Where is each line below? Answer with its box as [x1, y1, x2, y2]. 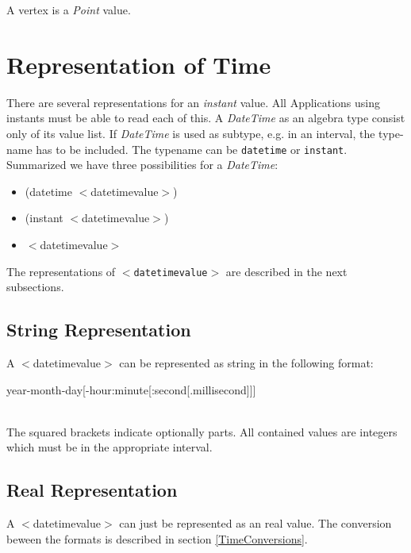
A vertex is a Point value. [6, 2, 131, 17]
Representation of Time [6, 48, 271, 80]
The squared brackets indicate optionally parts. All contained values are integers [6, 423, 398, 440]
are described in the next [225, 263, 348, 279]
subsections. [6, 278, 64, 295]
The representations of [6, 263, 116, 279]
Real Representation [6, 478, 178, 502]
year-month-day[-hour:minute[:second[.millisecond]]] [6, 381, 256, 397]
